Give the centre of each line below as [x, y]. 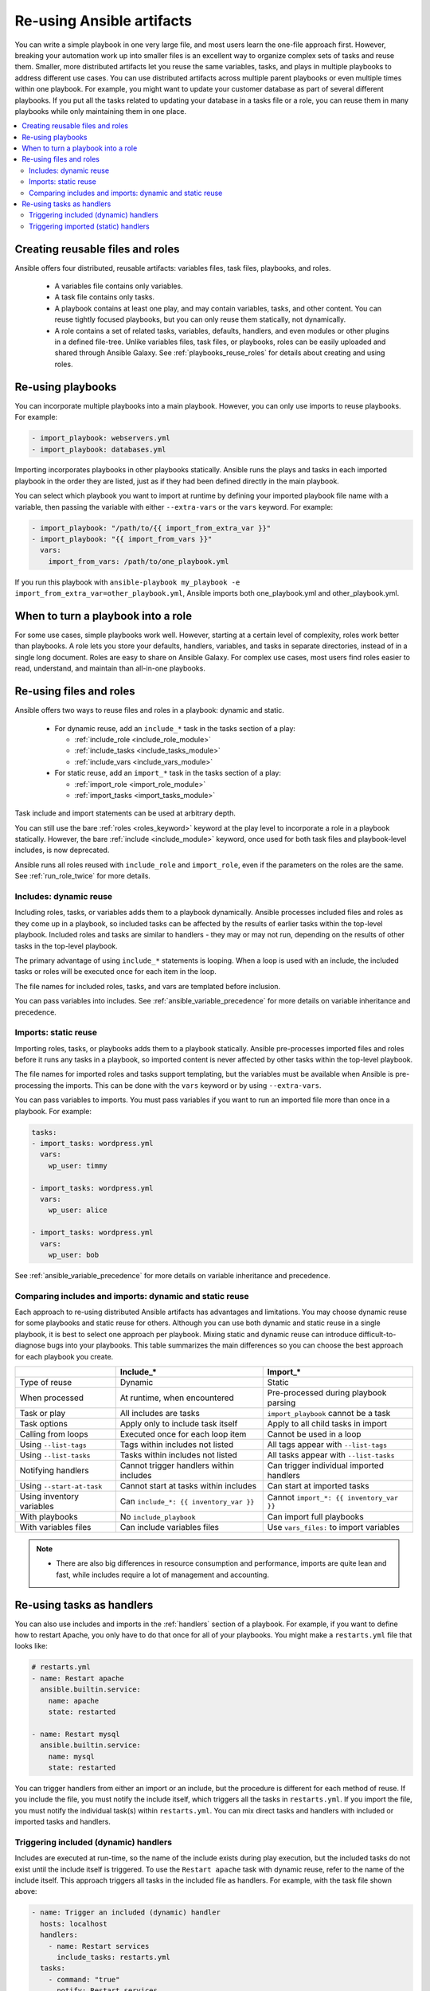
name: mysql [72, 1756]
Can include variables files [169, 1527]
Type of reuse [46, 1382]
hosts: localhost [74, 1924]
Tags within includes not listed [177, 1444]
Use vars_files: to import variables [333, 1527]
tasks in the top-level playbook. [66, 946]
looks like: [31, 1646]
